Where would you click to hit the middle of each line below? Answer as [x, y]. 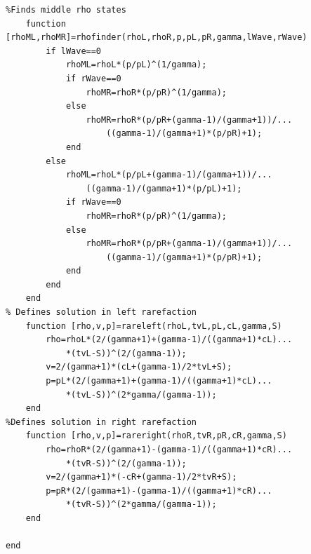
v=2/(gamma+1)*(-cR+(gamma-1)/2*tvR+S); [141, 477]
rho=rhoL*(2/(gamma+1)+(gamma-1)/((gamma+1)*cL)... [169, 340]
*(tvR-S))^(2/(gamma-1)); [126, 463]
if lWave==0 [74, 51]
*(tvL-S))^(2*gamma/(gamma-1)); [141, 394]
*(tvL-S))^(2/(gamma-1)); [126, 353]
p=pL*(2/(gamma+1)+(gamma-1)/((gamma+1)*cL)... [159, 381]
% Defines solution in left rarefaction [101, 312]
